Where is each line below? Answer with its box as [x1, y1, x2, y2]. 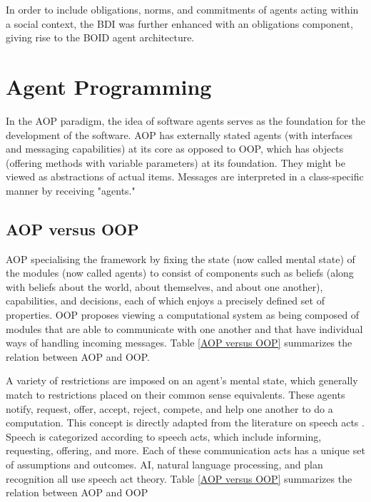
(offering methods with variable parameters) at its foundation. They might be [6, 155, 346, 170]
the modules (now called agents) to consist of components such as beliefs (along [6, 265, 354, 280]
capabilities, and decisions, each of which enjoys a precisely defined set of [6, 293, 325, 308]
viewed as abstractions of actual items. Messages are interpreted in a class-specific [6, 169, 364, 184]
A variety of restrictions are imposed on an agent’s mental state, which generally [6, 373, 358, 388]
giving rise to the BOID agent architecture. [6, 30, 195, 45]
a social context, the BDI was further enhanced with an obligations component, [6, 16, 353, 31]
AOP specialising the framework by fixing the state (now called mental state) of [6, 251, 355, 266]
